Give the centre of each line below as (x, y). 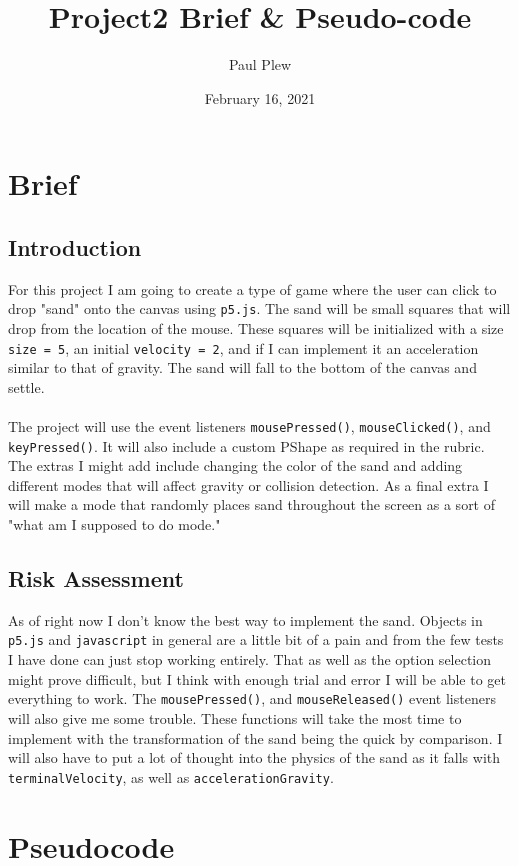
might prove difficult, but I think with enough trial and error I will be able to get (257, 678)
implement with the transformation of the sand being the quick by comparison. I (255, 737)
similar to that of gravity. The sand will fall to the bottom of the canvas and (242, 367)
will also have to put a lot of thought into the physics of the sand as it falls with (254, 757)
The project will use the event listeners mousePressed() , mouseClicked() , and (249, 425)
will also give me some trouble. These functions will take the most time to (235, 717)
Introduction (75, 246)
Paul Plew (260, 64)
